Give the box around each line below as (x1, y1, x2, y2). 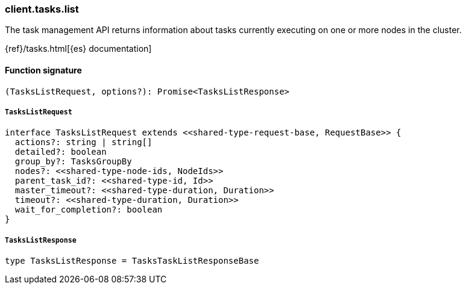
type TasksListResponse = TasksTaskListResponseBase (5, 256, 259, 266)
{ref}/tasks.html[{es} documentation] (5, 43, 152, 54)
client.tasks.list (5, 3, 79, 15)
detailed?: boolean (14, 147, 107, 157)
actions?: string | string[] (14, 137, 153, 148)
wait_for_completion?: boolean (14, 205, 163, 215)
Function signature (5, 64, 82, 75)
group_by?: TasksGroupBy (14, 157, 132, 167)
